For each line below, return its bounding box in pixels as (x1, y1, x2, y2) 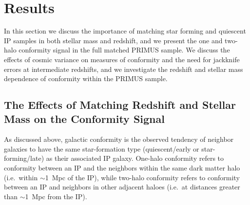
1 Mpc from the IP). (25, 191, 87, 201)
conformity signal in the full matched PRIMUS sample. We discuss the (19, 45, 230, 55)
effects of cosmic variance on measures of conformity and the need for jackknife (4, 54, 240, 64)
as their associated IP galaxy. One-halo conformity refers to (46, 153, 224, 163)
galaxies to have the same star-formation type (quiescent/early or (4, 143, 199, 154)
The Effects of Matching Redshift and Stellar (4, 97, 236, 112)
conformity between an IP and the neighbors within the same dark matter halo (4, 163, 240, 173)
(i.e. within (4, 172, 38, 182)
